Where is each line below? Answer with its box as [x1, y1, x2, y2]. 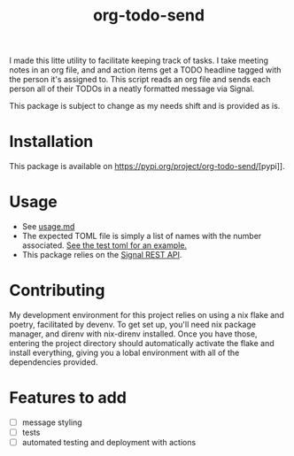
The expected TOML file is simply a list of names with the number [21, 231, 262, 242]
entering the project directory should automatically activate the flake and [9, 338, 275, 348]
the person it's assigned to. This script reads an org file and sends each [9, 74, 272, 85]
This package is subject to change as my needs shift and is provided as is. [9, 101, 281, 112]
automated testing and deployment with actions [21, 437, 197, 448]
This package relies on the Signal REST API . [21, 250, 182, 260]
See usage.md [21, 221, 75, 232]
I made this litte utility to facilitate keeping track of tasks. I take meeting [9, 55, 268, 66]
